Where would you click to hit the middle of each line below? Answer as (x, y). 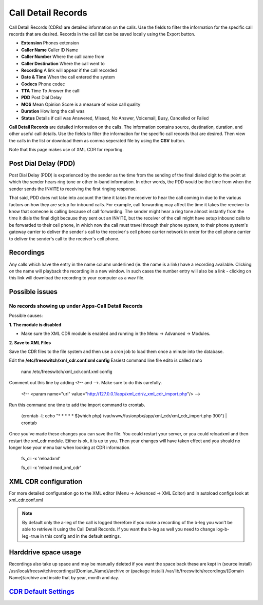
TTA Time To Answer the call (50, 91)
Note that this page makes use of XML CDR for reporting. (66, 150)
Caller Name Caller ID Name (50, 50)
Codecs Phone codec (43, 84)
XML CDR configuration (46, 481)
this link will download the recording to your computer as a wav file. (77, 278)
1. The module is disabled (35, 325)
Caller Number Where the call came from (63, 57)
